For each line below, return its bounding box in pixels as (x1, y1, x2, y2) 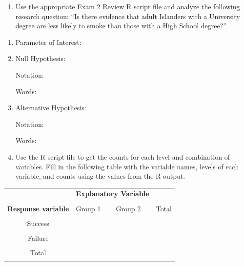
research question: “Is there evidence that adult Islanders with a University (15, 11, 240, 21)
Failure (28, 232, 49, 243)
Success (27, 218, 49, 228)
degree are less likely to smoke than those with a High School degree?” (15, 20, 226, 31)
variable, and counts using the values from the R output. (15, 171, 185, 181)
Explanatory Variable (76, 188, 149, 199)
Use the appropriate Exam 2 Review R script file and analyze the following (15, 1, 240, 11)
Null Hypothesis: (15, 53, 65, 63)
